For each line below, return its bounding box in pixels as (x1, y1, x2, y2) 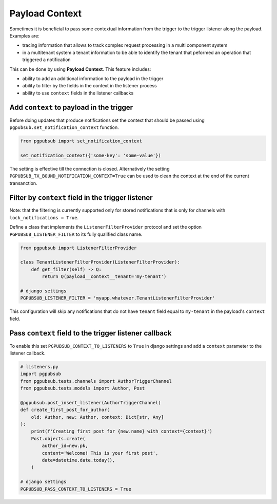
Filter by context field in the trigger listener (9, 193, 153, 202)
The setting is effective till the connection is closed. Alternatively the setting (9, 165, 170, 172)
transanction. (9, 180, 38, 186)
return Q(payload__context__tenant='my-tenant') (42, 274, 167, 279)
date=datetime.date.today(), (42, 457, 115, 463)
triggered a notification (22, 57, 71, 63)
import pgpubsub (20, 371, 62, 377)
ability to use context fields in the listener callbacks (22, 90, 134, 96)
